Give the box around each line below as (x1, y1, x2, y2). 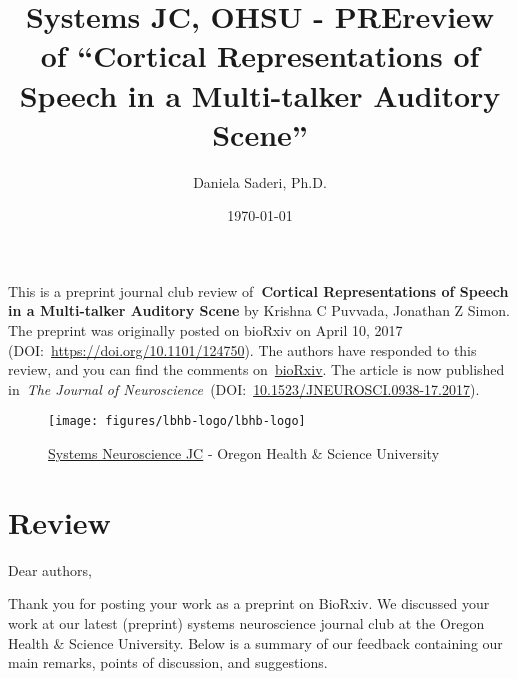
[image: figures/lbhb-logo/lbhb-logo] (48, 414, 306, 429)
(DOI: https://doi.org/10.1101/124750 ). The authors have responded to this (8, 339, 477, 360)
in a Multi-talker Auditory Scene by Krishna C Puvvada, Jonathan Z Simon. (8, 300, 510, 321)
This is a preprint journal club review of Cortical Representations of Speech (8, 280, 509, 301)
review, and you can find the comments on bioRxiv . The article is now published (8, 359, 505, 380)
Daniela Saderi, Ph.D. (193, 171, 327, 192)
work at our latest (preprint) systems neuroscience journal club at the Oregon (8, 613, 485, 633)
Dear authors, (8, 559, 92, 580)
